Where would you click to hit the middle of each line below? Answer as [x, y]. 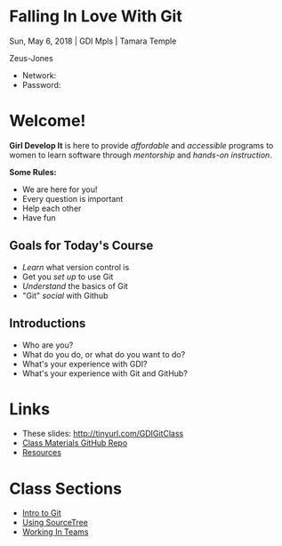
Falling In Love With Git [96, 16]
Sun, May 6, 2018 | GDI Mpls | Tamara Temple [93, 41]
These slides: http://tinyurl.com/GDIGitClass [103, 434]
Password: [41, 84]
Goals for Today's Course [81, 246]
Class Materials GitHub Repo [75, 443]
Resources [42, 453]
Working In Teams [55, 532]
